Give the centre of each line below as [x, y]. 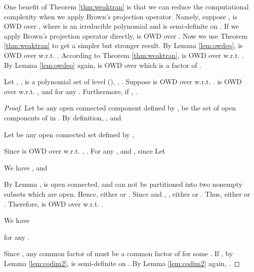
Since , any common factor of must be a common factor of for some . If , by [119, 253]
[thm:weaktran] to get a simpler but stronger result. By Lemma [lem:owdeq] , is [124, 45]
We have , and [26, 167]
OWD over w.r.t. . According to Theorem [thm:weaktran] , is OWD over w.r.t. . [124, 55]
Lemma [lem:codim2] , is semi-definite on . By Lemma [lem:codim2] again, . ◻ [122, 263]
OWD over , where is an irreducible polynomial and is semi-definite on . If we [122, 26]
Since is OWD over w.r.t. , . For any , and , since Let [85, 151]
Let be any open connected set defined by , [69, 134]
